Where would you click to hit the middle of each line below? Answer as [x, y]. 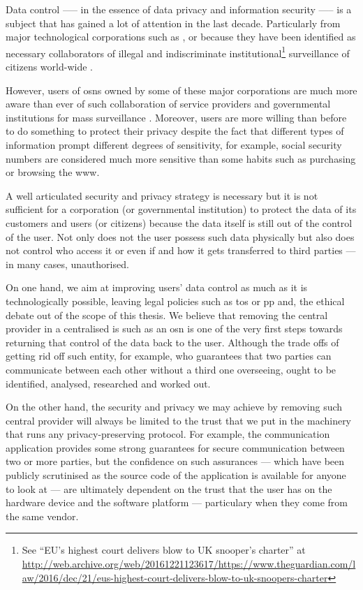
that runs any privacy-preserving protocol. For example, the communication [168, 434]
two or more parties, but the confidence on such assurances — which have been [175, 461]
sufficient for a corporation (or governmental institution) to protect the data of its [181, 209]
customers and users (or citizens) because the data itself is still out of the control [179, 222]
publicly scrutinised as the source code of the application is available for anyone [176, 475]
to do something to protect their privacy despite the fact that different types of [175, 131]
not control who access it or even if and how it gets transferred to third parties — [181, 250]
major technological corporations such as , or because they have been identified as [181, 37]
